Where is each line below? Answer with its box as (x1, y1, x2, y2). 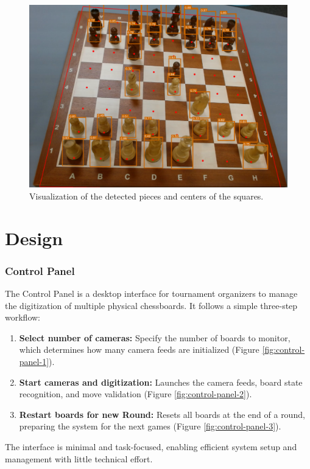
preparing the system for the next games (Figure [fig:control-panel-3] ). (19, 420, 281, 433)
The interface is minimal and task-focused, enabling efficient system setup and (5, 440, 297, 453)
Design (5, 225, 63, 250)
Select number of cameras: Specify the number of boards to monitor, (19, 331, 291, 344)
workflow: (5, 311, 40, 324)
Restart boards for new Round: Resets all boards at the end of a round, (19, 408, 305, 420)
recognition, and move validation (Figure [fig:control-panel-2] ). (19, 387, 252, 400)
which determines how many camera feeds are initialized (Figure (19, 343, 259, 356)
